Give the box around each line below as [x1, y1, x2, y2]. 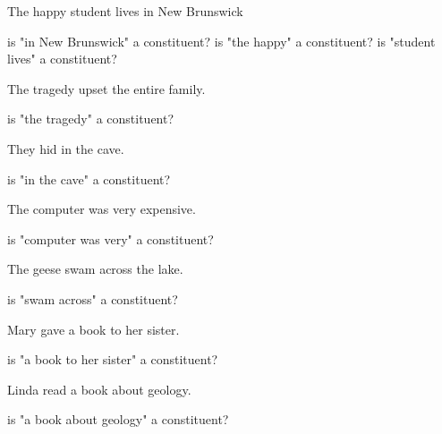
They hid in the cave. [7, 139, 124, 157]
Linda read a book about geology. [7, 379, 191, 398]
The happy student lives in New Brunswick [7, 2, 243, 20]
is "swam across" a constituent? [7, 289, 178, 308]
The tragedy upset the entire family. [7, 79, 206, 98]
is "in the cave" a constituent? [7, 169, 171, 188]
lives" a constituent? [7, 49, 117, 68]
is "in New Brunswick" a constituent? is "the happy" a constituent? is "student [7, 31, 436, 50]
